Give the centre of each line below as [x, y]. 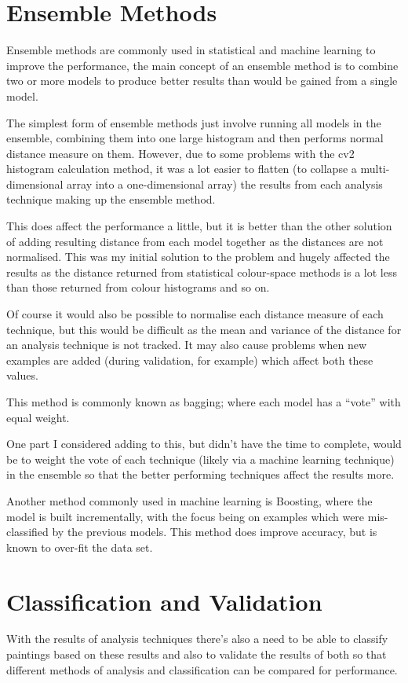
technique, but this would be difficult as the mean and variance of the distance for [204, 329]
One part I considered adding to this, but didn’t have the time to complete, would [204, 444]
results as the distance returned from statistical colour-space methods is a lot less [202, 272]
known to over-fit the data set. [80, 547]
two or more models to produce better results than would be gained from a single [202, 81]
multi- [375, 169]
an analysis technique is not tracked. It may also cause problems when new [186, 345]
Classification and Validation [164, 601]
